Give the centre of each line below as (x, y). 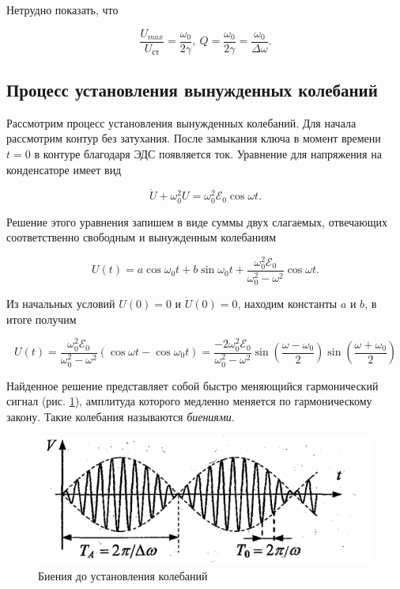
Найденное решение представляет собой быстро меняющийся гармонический (192, 385)
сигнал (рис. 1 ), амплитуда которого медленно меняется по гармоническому (189, 401)
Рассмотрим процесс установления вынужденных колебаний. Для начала (181, 122)
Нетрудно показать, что (62, 9)
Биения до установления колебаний (123, 576)
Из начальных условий (61, 304)
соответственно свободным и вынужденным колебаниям (142, 237)
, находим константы (287, 304)
